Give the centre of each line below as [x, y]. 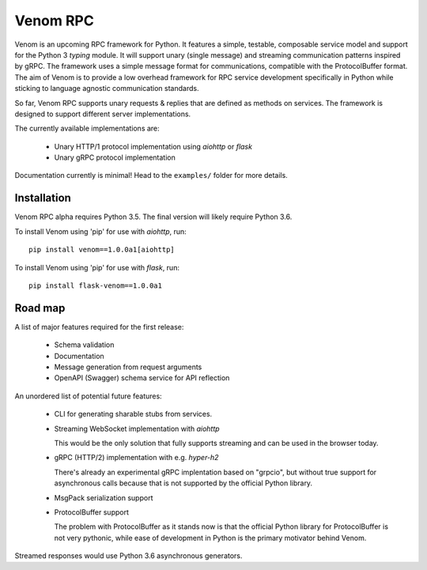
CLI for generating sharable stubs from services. [133, 414]
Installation [43, 198]
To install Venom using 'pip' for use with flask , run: [97, 267]
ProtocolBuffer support [92, 512]
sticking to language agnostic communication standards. [107, 89]
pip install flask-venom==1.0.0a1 [95, 285]
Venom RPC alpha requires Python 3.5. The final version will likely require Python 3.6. [153, 217]
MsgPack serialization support [104, 497]
